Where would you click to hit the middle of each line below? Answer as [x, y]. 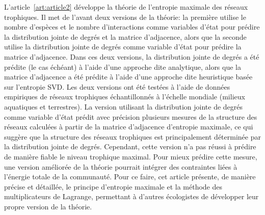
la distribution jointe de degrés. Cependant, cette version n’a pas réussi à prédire [130, 146]
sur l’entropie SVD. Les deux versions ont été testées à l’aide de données [117, 86]
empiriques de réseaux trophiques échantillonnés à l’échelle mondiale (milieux [125, 97]
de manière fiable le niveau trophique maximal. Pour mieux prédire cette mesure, [131, 156]
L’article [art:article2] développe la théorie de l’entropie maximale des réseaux [126, 7]
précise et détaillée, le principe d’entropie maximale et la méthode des [113, 186]
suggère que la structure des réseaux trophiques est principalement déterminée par [132, 136]
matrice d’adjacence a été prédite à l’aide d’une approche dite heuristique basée [128, 77]
